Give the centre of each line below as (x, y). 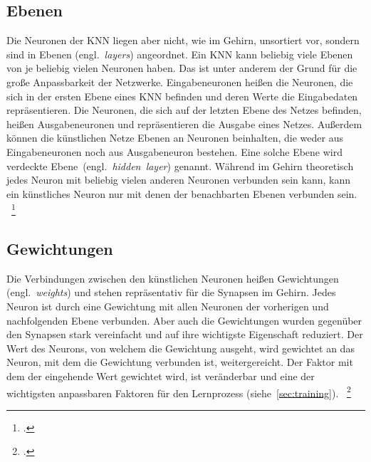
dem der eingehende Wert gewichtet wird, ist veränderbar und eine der (161, 376)
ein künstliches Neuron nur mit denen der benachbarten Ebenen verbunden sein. (182, 193)
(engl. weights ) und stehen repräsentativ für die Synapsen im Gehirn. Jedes (171, 292)
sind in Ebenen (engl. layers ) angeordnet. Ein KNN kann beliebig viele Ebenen (180, 54)
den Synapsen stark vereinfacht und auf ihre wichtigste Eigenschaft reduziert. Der (185, 334)
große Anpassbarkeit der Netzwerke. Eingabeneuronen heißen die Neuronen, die (180, 82)
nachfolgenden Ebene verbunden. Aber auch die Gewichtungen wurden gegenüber (184, 320)
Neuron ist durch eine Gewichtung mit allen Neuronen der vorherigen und (168, 306)
